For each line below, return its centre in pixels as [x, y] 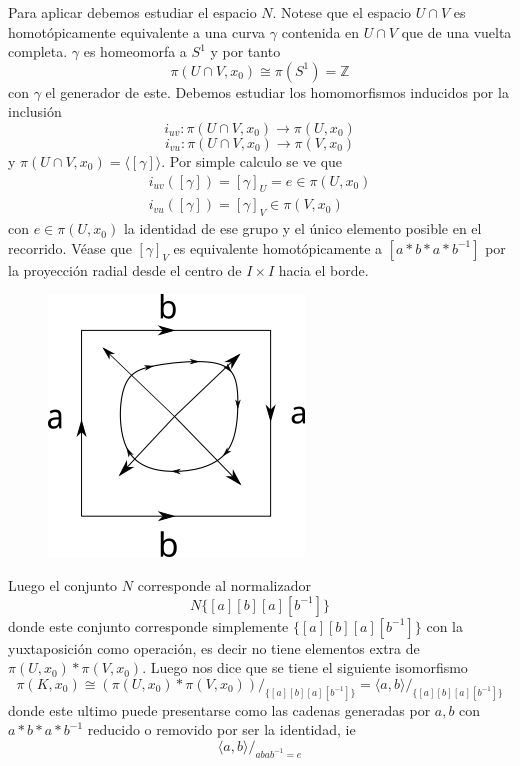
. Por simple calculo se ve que [252, 160]
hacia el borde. [323, 269]
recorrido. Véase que [70, 247]
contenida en [320, 31]
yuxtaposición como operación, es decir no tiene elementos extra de [214, 647]
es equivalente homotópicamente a [278, 247]
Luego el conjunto [63, 585]
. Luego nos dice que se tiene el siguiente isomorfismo [305, 667]
